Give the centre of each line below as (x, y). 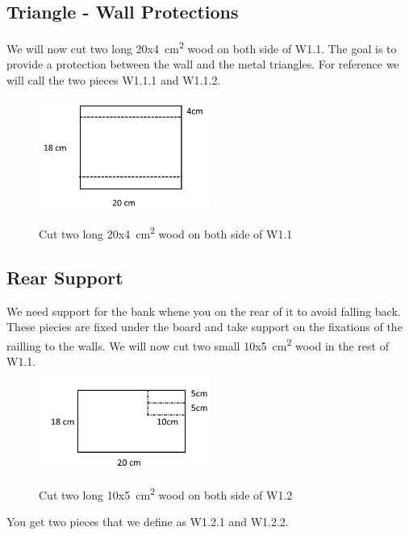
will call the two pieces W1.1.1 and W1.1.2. (114, 80)
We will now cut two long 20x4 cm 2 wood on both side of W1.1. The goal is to (202, 47)
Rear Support (65, 277)
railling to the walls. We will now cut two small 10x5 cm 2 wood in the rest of (198, 344)
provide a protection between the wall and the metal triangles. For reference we (203, 64)
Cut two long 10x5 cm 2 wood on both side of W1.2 (166, 493)
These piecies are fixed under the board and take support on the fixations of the (204, 327)
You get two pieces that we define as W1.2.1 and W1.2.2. (148, 521)
